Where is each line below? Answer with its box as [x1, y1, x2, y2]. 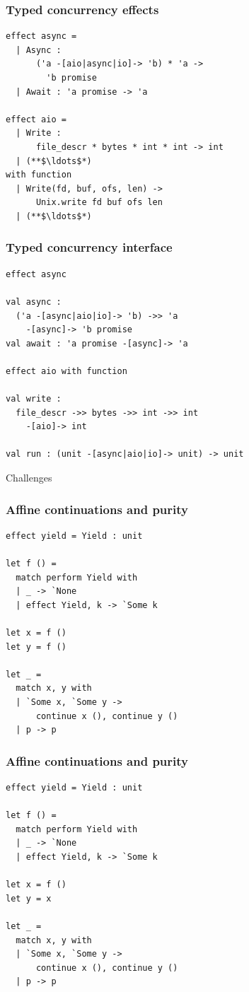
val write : [6, 394, 62, 404]
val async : [6, 296, 62, 307]
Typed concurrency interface [6, 238, 173, 256]
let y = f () [6, 641, 66, 652]
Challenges [6, 470, 52, 485]
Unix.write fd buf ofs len [35, 197, 163, 208]
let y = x [6, 893, 52, 904]
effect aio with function [6, 366, 127, 376]
